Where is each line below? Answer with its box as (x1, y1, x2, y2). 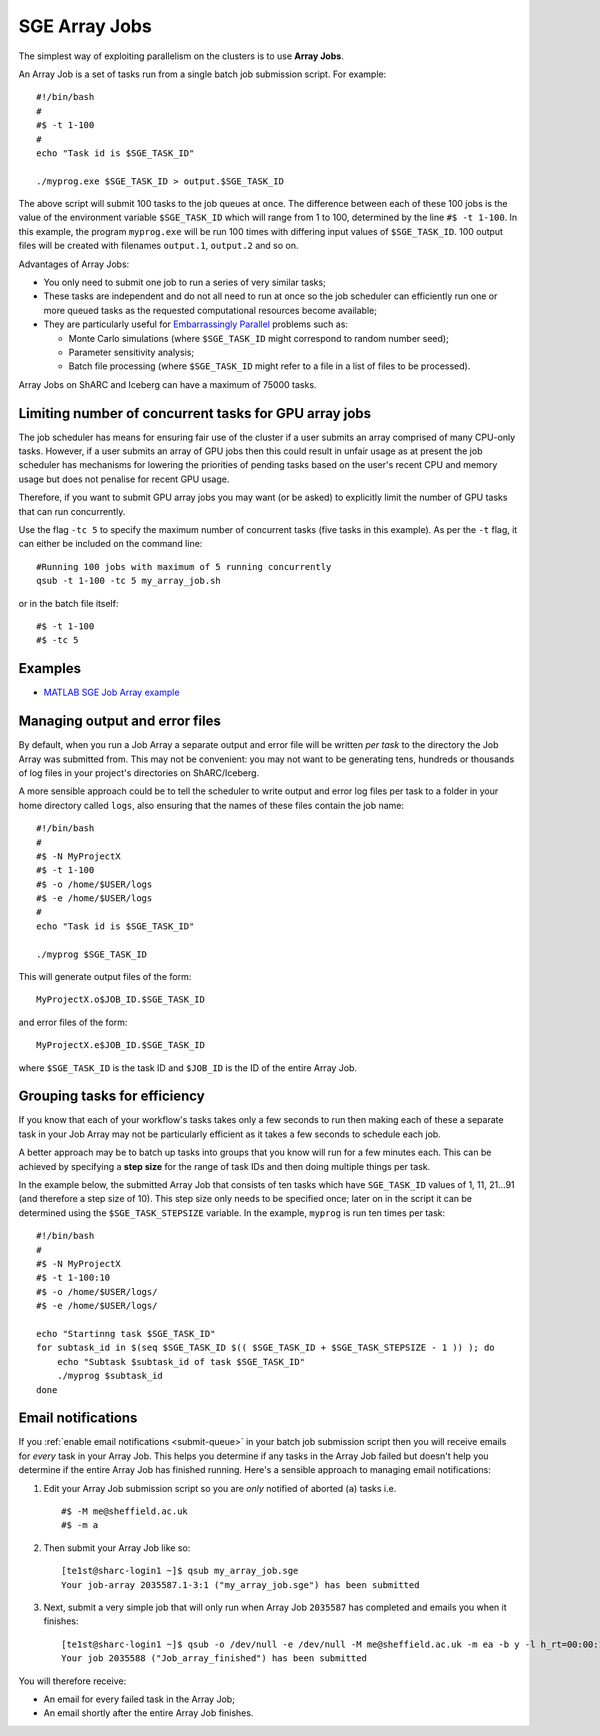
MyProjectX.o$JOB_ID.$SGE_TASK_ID (36, 994, 205, 1005)
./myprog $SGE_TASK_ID (36, 948, 148, 960)
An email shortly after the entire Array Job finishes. (43, 1707, 254, 1719)
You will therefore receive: (18, 1675, 127, 1687)
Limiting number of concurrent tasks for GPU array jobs (18, 405, 372, 422)
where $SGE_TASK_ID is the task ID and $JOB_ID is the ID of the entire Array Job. (18, 1061, 358, 1074)
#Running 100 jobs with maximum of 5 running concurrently (36, 561, 332, 572)
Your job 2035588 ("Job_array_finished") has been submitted (61, 1653, 367, 1664)
